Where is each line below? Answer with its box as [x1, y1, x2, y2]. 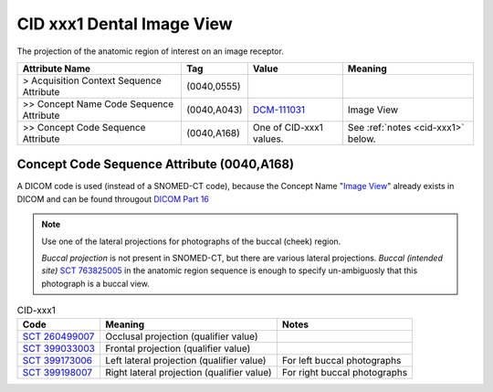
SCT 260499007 [22, 330, 95, 343]
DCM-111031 [252, 103, 306, 116]
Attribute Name [22, 62, 91, 75]
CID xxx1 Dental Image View [16, 14, 233, 34]
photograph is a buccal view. [41, 278, 150, 289]
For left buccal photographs [281, 354, 402, 366]
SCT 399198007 [22, 366, 93, 378]
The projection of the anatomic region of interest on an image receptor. [16, 46, 285, 57]
